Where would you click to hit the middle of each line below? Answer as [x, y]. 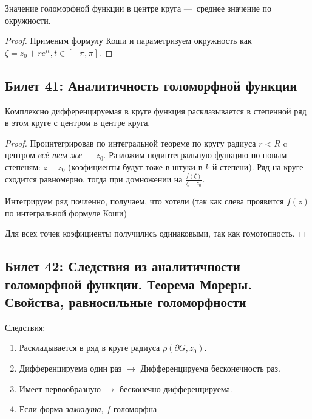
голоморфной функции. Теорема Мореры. [128, 284]
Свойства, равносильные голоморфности [126, 302]
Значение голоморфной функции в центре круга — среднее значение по [138, 8]
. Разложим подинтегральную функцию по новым [195, 155]
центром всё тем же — [49, 155]
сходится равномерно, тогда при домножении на [94, 178]
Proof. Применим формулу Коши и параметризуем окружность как [128, 40]
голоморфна [135, 409]
